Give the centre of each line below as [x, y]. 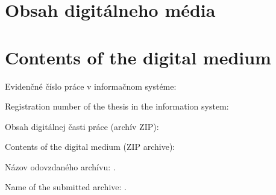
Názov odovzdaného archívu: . [60, 166]
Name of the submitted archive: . [66, 187]
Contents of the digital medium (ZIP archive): [90, 147]
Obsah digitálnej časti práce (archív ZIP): [82, 126]
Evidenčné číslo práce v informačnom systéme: [91, 86]
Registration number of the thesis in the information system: [117, 106]
